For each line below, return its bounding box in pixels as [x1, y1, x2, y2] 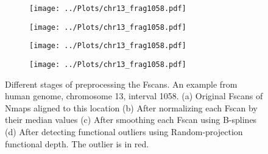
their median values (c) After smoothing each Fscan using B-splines [5, 113, 257, 126]
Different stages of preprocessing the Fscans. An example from [5, 77, 238, 90]
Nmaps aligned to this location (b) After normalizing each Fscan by [5, 101, 258, 114]
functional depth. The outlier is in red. [5, 137, 149, 150]
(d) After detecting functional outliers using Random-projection [5, 125, 243, 138]
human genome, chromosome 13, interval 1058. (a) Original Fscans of [5, 89, 263, 102]
